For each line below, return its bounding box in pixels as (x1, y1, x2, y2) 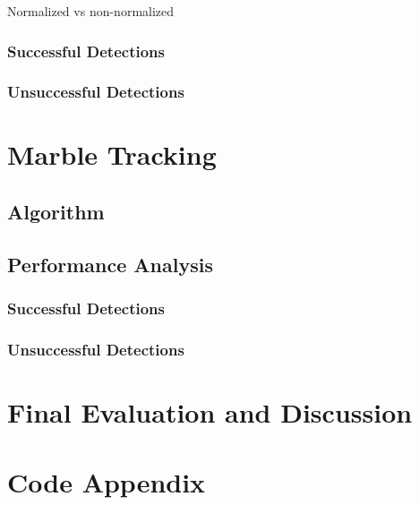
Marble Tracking (7, 136, 217, 173)
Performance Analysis (7, 250, 213, 278)
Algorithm (7, 198, 105, 226)
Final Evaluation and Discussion (7, 394, 413, 431)
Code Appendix (7, 464, 206, 501)
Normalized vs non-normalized (7, 2, 175, 20)
